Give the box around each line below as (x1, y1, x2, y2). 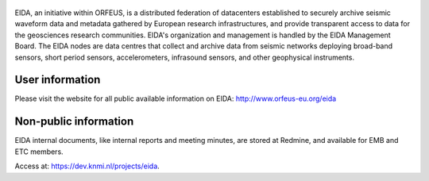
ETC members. (14, 147, 64, 156)
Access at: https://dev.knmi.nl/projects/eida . (14, 161, 160, 171)
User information (14, 73, 101, 87)
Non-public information (14, 115, 134, 129)
